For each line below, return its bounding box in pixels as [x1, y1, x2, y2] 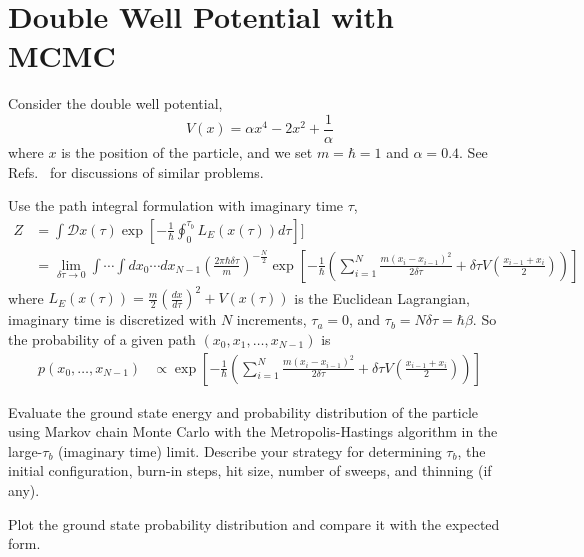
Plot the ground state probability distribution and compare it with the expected [8, 513, 500, 534]
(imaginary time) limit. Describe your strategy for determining [58, 440, 442, 461]
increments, [236, 309, 307, 330]
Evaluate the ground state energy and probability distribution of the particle [8, 401, 479, 422]
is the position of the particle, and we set [61, 141, 313, 162]
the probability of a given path [8, 328, 196, 349]
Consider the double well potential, [8, 93, 223, 114]
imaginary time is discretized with [8, 309, 217, 330]
